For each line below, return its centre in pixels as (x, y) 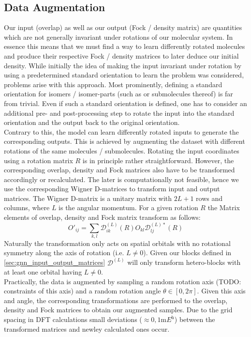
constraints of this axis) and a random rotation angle (82, 291)
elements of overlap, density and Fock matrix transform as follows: (102, 217)
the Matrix (224, 207)
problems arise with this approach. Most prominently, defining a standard (113, 84)
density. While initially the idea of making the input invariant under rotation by (123, 65)
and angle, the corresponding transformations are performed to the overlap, (116, 300)
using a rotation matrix (38, 160)
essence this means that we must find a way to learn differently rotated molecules (125, 46)
